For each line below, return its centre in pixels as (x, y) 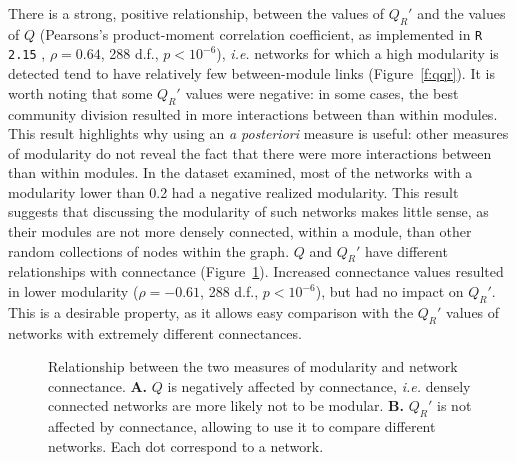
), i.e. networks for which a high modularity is (357, 53)
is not (454, 405)
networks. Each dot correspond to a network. (186, 445)
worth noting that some (80, 92)
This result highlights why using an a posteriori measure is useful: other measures (258, 133)
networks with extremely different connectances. (155, 332)
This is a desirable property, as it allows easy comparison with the (211, 311)
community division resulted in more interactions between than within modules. (253, 113)
